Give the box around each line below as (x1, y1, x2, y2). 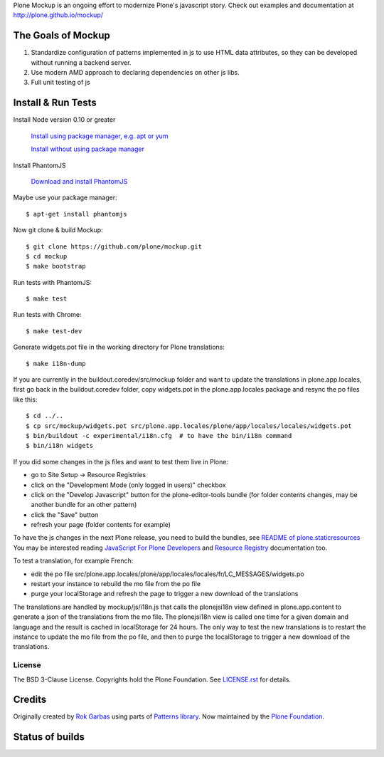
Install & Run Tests (13, 97, 97, 109)
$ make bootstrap (26, 262, 86, 271)
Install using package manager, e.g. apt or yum (31, 132, 169, 140)
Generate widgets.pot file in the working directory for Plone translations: (13, 343, 225, 352)
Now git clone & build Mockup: (13, 226, 103, 234)
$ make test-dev (26, 327, 82, 335)
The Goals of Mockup (13, 29, 110, 42)
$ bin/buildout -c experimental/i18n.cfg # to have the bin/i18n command (26, 432, 292, 439)
